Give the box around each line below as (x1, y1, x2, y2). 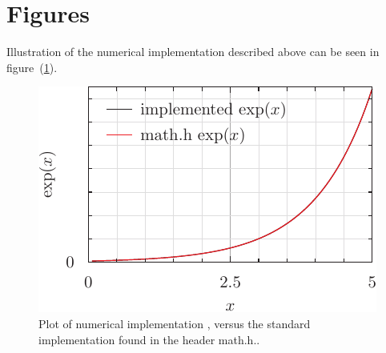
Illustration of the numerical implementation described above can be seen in (6, 43, 380, 60)
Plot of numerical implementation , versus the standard (38, 315, 311, 331)
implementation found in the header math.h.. (38, 331, 260, 347)
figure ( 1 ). (6, 58, 58, 75)
